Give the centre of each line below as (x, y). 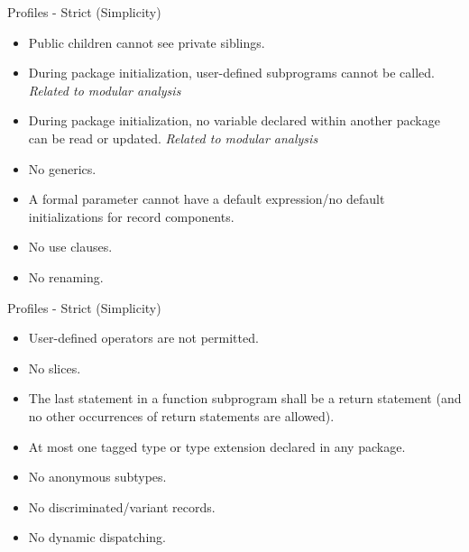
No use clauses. (70, 247)
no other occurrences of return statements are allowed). (181, 415)
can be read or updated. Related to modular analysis (173, 138)
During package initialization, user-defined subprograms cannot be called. (231, 73)
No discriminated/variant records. (122, 506)
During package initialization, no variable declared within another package (234, 120)
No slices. (55, 368)
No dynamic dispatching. (97, 537)
